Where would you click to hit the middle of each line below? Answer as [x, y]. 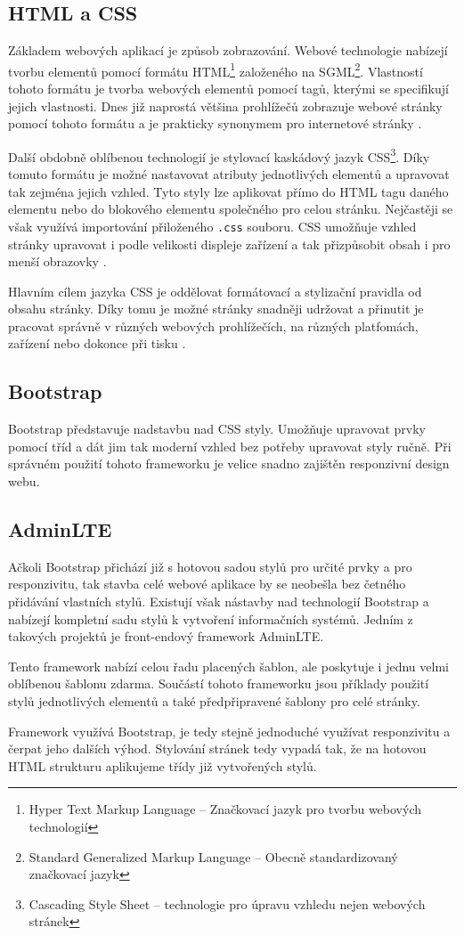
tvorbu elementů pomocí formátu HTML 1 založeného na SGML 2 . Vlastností [216, 69]
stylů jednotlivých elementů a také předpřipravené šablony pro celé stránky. [214, 701]
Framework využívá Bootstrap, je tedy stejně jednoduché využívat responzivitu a [229, 731]
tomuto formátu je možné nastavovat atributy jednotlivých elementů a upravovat [229, 174]
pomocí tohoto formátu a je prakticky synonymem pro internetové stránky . [215, 123]
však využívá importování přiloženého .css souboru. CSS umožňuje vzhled [212, 226]
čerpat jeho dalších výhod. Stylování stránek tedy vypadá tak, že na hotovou [217, 748]
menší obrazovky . [57, 261]
